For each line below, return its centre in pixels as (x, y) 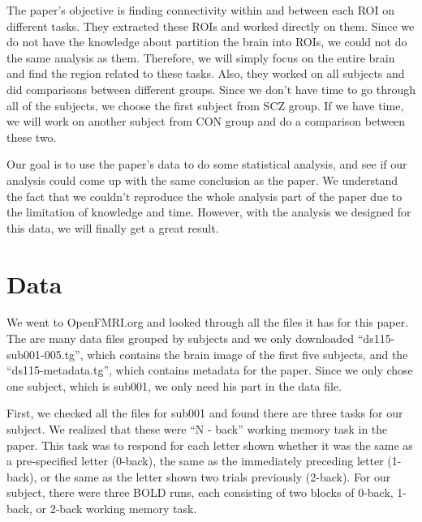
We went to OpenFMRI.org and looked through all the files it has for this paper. (208, 322)
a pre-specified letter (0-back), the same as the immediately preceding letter (195, 461)
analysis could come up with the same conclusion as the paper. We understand (202, 180)
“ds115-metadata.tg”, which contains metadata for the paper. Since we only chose (210, 370)
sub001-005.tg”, (45, 354)
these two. (32, 137)
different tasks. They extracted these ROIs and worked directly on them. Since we (211, 26)
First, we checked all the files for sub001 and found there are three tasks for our (205, 413)
